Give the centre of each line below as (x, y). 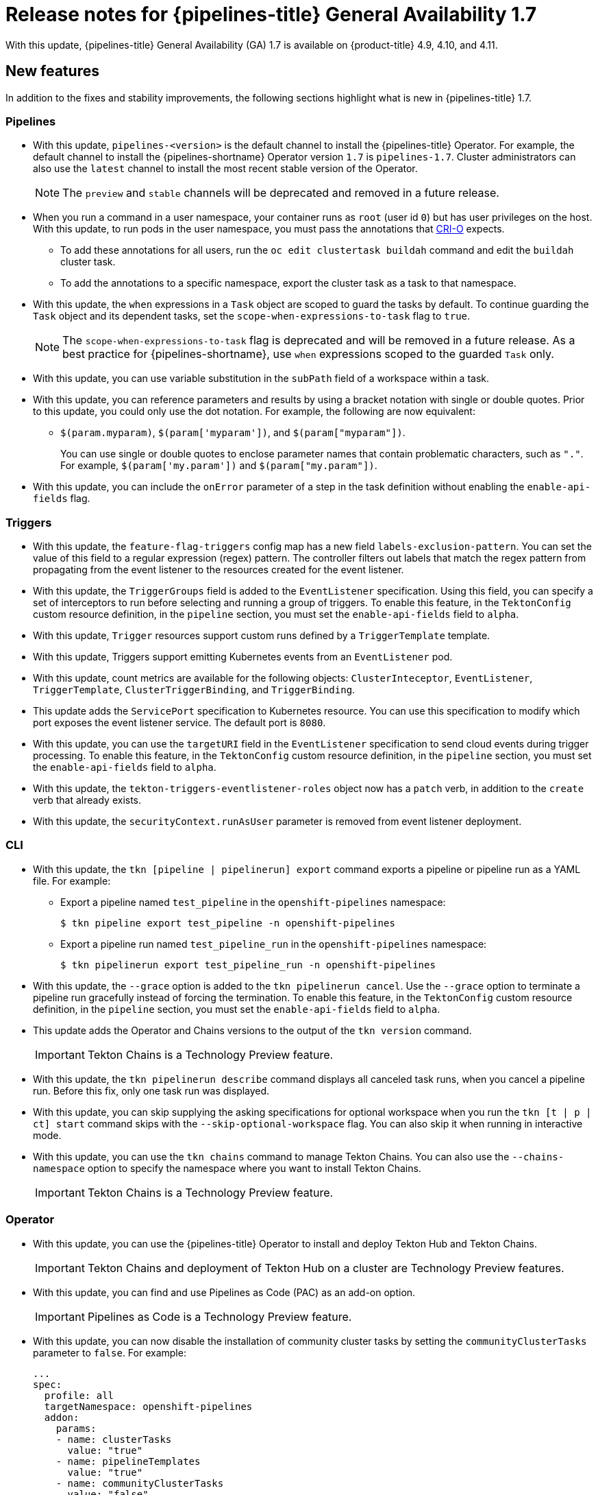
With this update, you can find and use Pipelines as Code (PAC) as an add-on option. (224, 1292)
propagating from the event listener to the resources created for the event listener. (219, 570)
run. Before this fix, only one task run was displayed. (151, 1090)
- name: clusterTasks (114, 1439)
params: (76, 1428)
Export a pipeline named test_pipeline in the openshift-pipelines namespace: (253, 902)
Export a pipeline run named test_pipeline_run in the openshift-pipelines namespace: (274, 944)
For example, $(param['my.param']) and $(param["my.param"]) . (219, 466)
